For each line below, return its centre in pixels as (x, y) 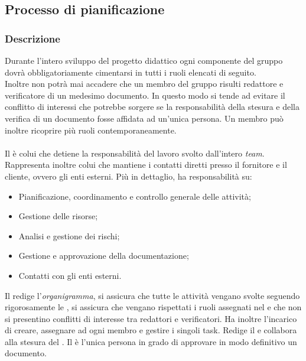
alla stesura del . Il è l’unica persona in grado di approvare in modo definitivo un (151, 341)
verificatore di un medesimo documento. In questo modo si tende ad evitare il (145, 95)
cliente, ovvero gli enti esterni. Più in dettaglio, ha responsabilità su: (128, 176)
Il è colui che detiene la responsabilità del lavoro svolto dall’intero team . (135, 153)
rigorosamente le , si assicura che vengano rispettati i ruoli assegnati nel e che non (153, 307)
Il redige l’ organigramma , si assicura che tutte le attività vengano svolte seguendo (152, 295)
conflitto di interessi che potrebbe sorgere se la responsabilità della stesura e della (152, 107)
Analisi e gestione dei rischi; (69, 235)
